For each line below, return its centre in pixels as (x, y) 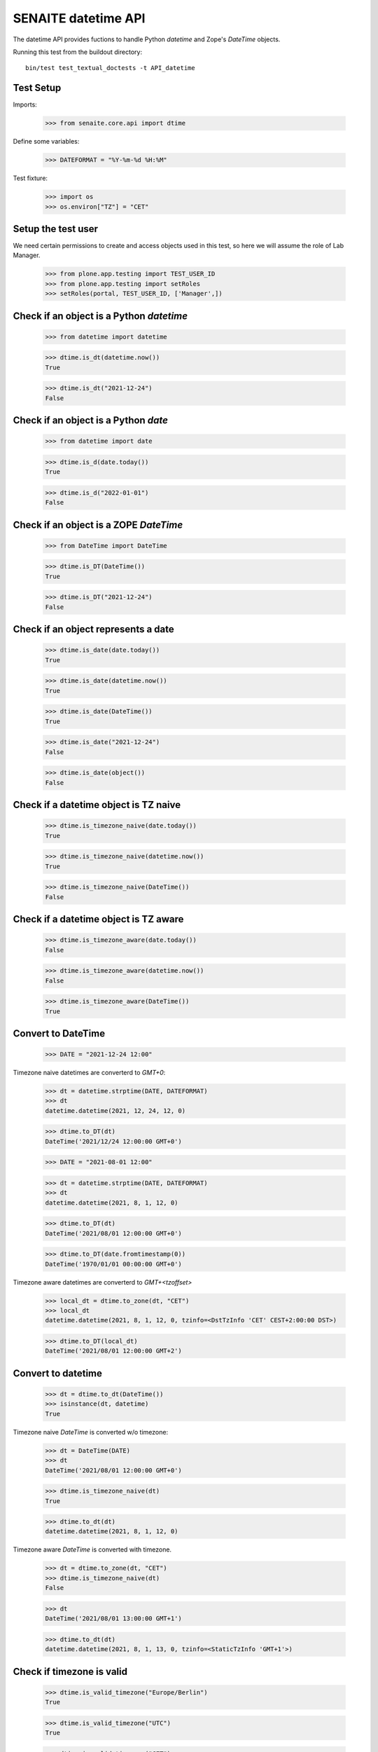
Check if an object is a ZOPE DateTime (98, 525)
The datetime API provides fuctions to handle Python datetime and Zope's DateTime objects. (147, 39)
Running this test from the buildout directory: (78, 52)
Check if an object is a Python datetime (100, 316)
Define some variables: (46, 142)
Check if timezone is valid (70, 1671)
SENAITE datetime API (79, 18)
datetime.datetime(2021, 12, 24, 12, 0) (115, 1110)
